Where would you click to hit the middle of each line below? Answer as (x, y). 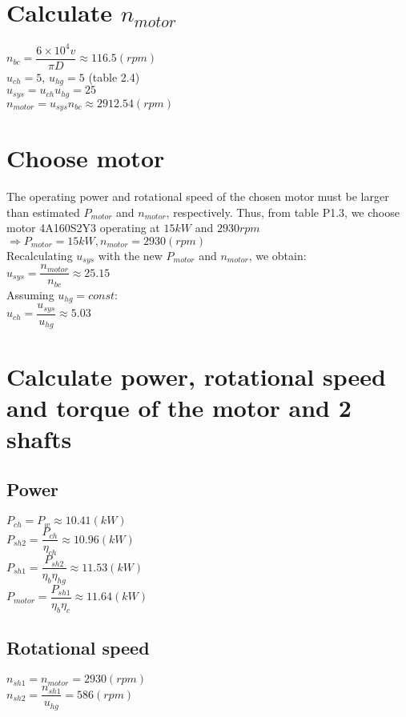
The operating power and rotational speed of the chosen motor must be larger (198, 196)
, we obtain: (277, 255)
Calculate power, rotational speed (196, 376)
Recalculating (40, 255)
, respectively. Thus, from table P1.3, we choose (283, 212)
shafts (39, 438)
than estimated (43, 212)
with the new (130, 255)
